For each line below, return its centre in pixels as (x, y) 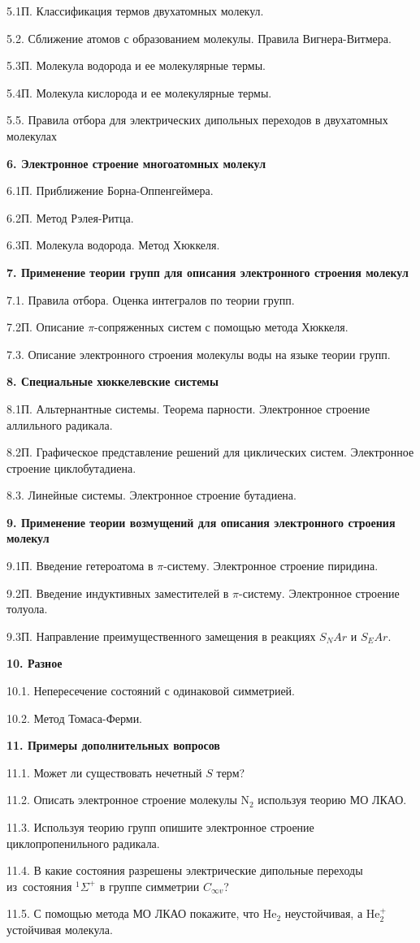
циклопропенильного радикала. (83, 843)
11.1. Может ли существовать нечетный (104, 772)
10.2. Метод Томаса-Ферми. (75, 718)
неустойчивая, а (324, 913)
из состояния (39, 886)
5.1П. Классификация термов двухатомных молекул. (135, 11)
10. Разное (35, 663)
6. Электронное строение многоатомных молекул (136, 163)
